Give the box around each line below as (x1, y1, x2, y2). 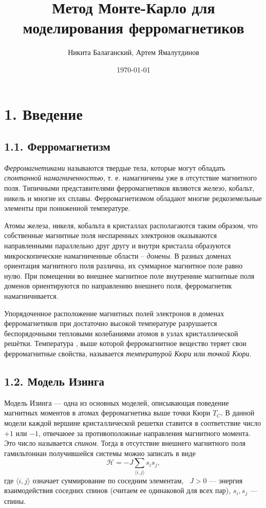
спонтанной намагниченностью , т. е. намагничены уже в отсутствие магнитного (4, 172, 257, 183)
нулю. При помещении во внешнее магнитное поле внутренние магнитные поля (4, 270, 255, 281)
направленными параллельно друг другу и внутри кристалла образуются (4, 240, 231, 251)
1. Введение (4, 103, 83, 124)
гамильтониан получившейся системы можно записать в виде (4, 447, 196, 458)
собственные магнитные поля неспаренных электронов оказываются (4, 230, 217, 241)
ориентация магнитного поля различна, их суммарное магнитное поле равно (4, 260, 243, 271)
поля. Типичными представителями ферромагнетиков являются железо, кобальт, (4, 183, 255, 193)
